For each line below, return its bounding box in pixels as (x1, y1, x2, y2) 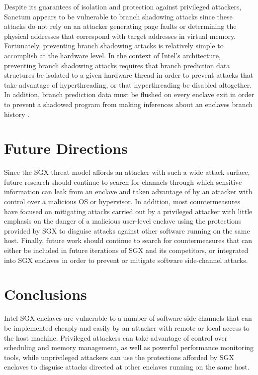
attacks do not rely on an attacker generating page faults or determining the (4, 21, 237, 31)
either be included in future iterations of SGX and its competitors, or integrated (4, 245, 249, 255)
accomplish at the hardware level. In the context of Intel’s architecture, (4, 50, 221, 60)
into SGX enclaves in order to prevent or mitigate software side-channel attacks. (4, 254, 248, 265)
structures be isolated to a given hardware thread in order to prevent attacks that (4, 70, 254, 80)
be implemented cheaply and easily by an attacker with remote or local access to (4, 322, 250, 333)
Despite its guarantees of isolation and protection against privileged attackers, (4, 1, 242, 11)
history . (4, 109, 30, 119)
